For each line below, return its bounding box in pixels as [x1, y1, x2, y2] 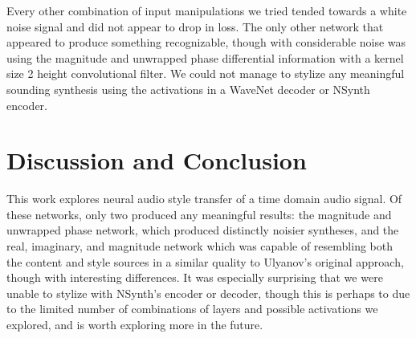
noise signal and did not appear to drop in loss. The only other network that [6, 18, 384, 35]
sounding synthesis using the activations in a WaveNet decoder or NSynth [6, 80, 370, 97]
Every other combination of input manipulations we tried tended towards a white [6, 2, 407, 18]
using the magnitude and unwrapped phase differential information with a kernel [6, 49, 404, 66]
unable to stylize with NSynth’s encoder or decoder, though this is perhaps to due [6, 284, 410, 301]
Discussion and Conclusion [6, 144, 307, 177]
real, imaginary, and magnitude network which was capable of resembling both [6, 238, 393, 255]
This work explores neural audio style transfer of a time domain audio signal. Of [6, 190, 402, 207]
